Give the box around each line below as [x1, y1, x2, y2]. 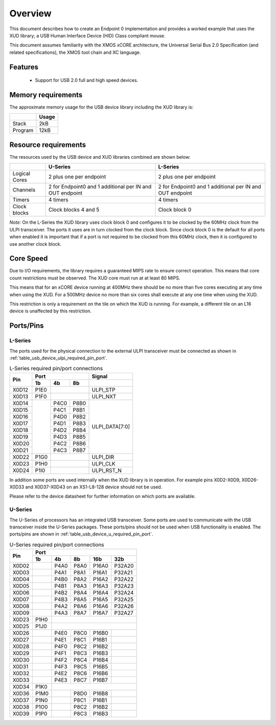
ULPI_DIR [91, 453, 114, 460]
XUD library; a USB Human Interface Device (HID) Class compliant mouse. [9, 32, 166, 38]
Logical [12, 170, 31, 177]
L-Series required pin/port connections [9, 365, 103, 372]
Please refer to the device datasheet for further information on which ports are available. [9, 493, 196, 499]
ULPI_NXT [91, 393, 117, 400]
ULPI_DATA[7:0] [91, 423, 130, 430]
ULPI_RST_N [91, 466, 122, 474]
